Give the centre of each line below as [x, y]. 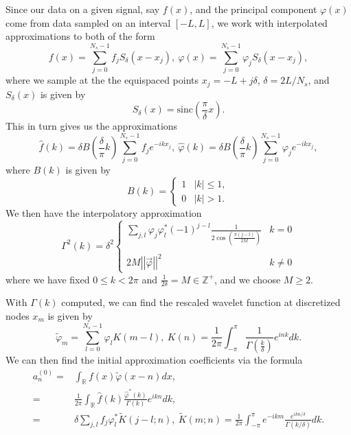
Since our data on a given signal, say [83, 9]
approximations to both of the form [80, 36]
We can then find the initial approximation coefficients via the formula [154, 360]
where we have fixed [48, 279]
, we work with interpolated [269, 22]
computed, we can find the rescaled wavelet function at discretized [201, 302]
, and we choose [248, 279]
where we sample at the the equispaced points [102, 80]
